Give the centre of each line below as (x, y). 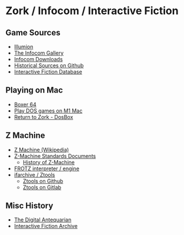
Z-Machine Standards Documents (55, 156)
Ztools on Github (43, 181)
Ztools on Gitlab (42, 187)
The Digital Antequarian (43, 220)
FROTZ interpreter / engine (47, 168)
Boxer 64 (25, 104)
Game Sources (33, 33)
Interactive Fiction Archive (46, 226)
